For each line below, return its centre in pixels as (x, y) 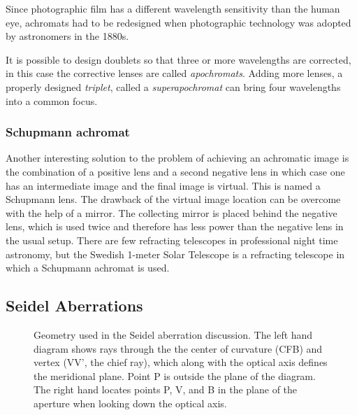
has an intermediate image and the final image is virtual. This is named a (163, 185)
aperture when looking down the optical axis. (130, 403)
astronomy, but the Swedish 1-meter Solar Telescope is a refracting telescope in (175, 254)
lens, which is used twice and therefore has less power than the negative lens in (175, 226)
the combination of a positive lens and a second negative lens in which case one (175, 171)
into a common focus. (52, 100)
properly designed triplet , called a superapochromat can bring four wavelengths (173, 86)
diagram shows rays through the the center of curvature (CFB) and (178, 348)
